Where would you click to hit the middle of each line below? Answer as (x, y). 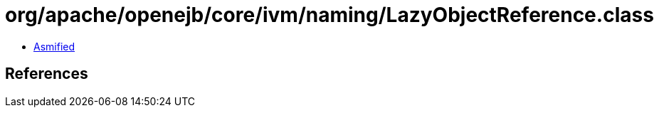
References (47, 74)
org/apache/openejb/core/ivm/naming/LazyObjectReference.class (329, 15)
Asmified (54, 46)
